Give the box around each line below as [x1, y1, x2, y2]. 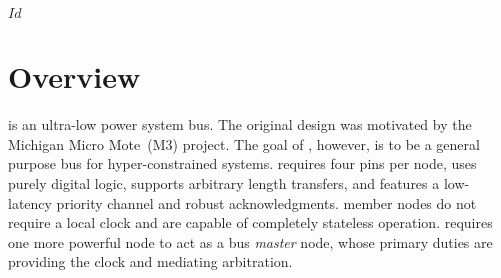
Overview [8, 56, 141, 97]
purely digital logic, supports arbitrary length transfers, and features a [8, 172, 440, 193]
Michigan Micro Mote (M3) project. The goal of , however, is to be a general [8, 133, 480, 154]
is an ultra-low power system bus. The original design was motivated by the [8, 114, 472, 135]
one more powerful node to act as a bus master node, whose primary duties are [8, 231, 493, 252]
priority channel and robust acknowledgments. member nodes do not [56, 192, 477, 213]
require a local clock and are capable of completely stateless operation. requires [8, 212, 493, 233]
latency [8, 192, 52, 213]
